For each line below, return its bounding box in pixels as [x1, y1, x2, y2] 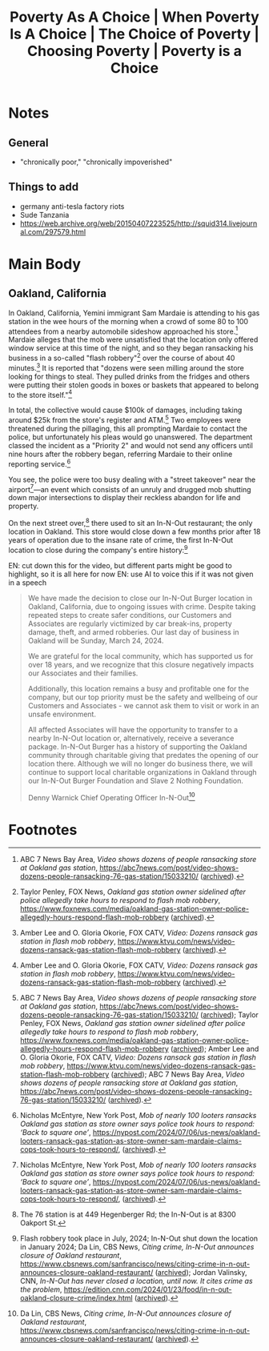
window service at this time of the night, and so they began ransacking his [8, 343, 254, 353]
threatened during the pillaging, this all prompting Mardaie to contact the [8, 424, 248, 434]
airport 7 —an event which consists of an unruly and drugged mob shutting [8, 483, 251, 494]
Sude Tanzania [19, 210, 70, 219]
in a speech [8, 577, 46, 587]
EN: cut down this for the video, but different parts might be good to [8, 560, 232, 570]
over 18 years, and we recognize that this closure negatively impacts [27, 659, 255, 669]
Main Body [8, 255, 82, 273]
